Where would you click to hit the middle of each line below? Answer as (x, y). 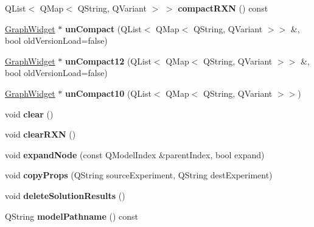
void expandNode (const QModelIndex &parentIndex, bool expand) (135, 154)
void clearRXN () (40, 134)
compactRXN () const (223, 8)
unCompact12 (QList (108, 61)
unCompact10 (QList (108, 93)
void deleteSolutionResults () (65, 195)
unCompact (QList (103, 28)
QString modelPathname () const (72, 216)
